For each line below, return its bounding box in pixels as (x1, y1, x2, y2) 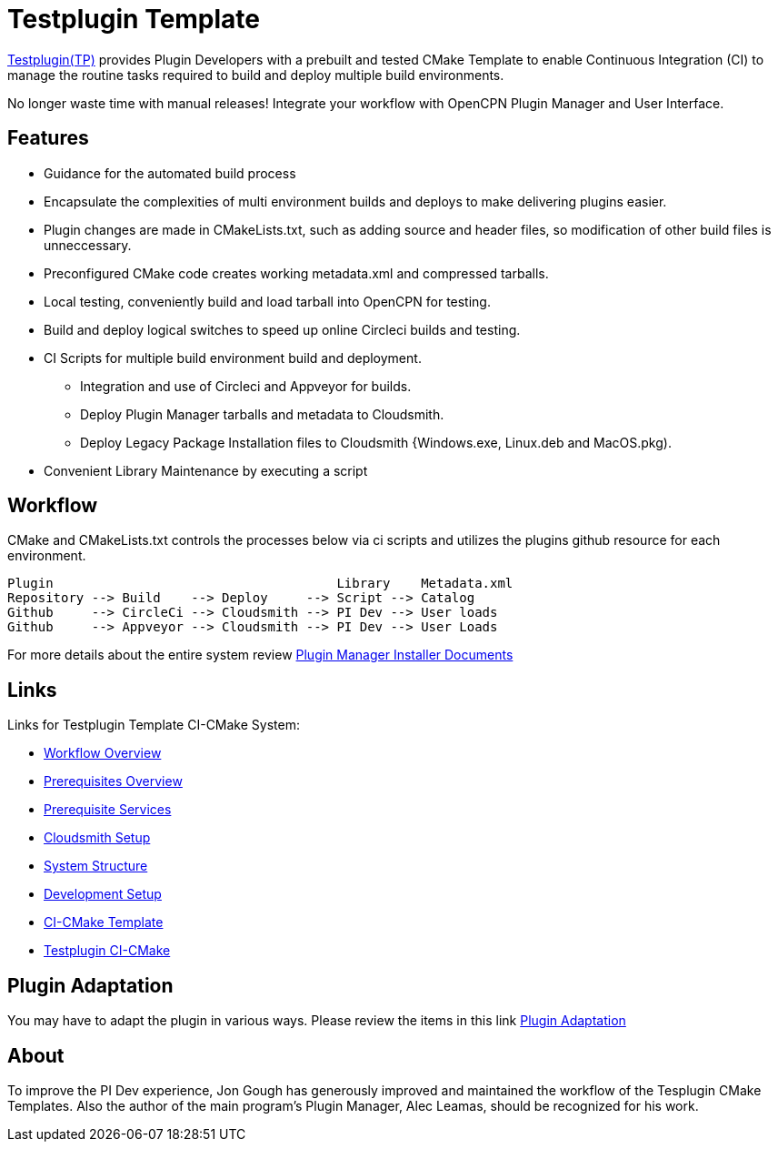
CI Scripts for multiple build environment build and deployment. (44, 349, 422, 366)
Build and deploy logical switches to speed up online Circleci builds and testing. (44, 321, 521, 338)
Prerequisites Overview (44, 773, 183, 790)
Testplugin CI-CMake (44, 942, 171, 959)
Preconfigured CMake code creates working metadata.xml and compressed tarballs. (44, 265, 549, 281)
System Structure (44, 858, 148, 874)
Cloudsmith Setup (44, 830, 151, 846)
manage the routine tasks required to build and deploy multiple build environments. (7, 66, 504, 83)
